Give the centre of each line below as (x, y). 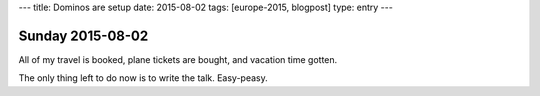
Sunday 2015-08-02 (83, 35)
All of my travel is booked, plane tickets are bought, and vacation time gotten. (178, 59)
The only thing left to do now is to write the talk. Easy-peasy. (143, 78)
